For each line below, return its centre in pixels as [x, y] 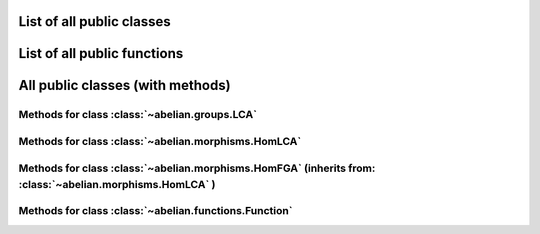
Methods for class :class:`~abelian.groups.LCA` [137, 115]
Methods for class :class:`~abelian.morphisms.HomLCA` [160, 141]
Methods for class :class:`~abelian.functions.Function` [155, 211]
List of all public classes [95, 21]
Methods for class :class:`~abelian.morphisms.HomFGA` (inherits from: [197, 168]
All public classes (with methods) [124, 85]
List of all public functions [101, 53]
